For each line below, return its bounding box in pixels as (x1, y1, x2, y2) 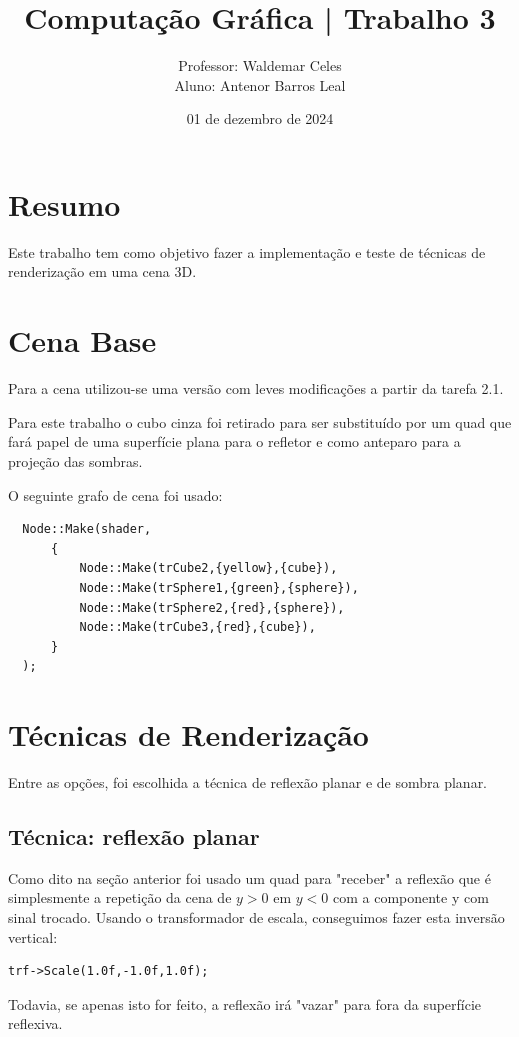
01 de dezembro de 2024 (186, 108, 334, 129)
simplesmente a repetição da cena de (8, 887, 232, 908)
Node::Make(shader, (22, 522, 152, 537)
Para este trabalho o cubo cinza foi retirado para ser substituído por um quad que (8, 411, 512, 432)
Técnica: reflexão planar (8, 820, 260, 851)
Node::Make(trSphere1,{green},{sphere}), (79, 580, 359, 595)
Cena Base (8, 320, 157, 361)
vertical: (8, 926, 58, 947)
